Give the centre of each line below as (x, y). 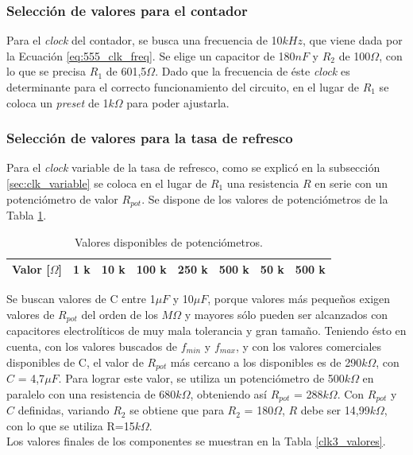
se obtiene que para (177, 410)
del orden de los (120, 314)
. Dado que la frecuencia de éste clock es (253, 71)
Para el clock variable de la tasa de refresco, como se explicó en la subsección (193, 167)
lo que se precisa (46, 71)
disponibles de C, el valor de (75, 362)
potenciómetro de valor (62, 198)
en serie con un (351, 183)
